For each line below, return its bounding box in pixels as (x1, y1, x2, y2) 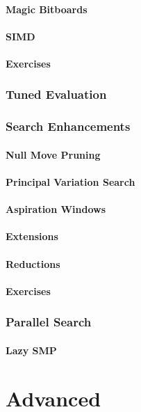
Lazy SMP (6, 342, 57, 357)
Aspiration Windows (6, 202, 106, 216)
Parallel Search (6, 313, 92, 331)
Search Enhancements (6, 118, 131, 135)
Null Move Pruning (6, 147, 101, 161)
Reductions (6, 256, 60, 271)
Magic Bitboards (6, 1, 88, 16)
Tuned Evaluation (6, 86, 107, 103)
